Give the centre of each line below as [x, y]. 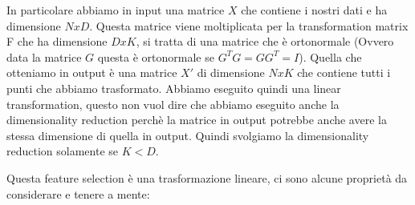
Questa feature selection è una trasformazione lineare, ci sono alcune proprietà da [207, 177]
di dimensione [231, 72]
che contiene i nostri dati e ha [314, 10]
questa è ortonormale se [156, 56]
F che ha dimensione [57, 41]
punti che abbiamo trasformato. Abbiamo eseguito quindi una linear [174, 88]
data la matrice [44, 56]
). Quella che [330, 56]
